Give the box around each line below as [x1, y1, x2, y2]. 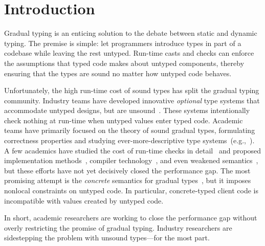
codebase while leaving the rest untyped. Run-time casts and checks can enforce [4, 48, 254, 58]
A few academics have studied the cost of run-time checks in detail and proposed [4, 145, 261, 155]
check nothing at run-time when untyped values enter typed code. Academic [4, 115, 243, 125]
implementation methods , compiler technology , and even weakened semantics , [4, 155, 258, 166]
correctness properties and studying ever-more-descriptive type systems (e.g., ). [4, 135, 255, 146]
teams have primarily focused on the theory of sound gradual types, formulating [4, 125, 255, 136]
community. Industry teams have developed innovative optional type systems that [4, 95, 260, 105]
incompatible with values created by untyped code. [4, 195, 164, 206]
